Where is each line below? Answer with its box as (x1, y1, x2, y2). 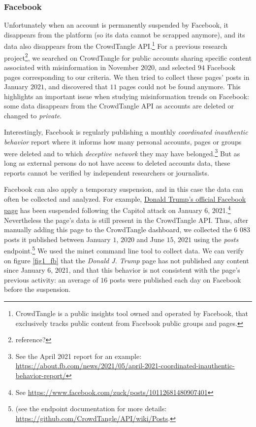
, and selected (154, 62, 196, 72)
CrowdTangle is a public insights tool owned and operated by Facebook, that (15, 308, 249, 318)
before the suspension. (4, 284, 71, 294)
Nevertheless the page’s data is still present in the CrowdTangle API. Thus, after (4, 214, 249, 225)
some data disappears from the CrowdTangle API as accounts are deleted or (4, 101, 234, 111)
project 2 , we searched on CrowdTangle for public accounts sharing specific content (4, 51, 252, 63)
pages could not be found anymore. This (119, 81, 241, 92)
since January (4, 265, 45, 275)
